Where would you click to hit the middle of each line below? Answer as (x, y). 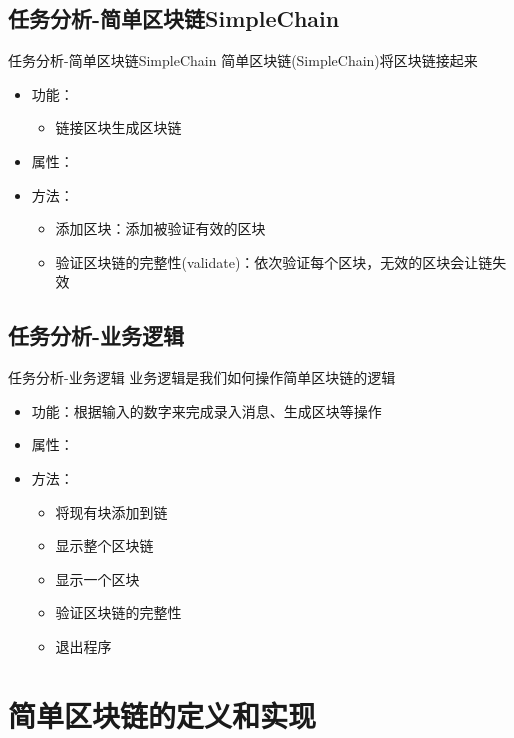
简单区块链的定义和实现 (162, 714)
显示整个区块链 (104, 545)
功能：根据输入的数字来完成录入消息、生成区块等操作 (206, 410)
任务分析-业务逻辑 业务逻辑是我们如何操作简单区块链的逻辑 (202, 377)
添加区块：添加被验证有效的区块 (160, 228)
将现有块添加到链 (111, 511)
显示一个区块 (97, 578)
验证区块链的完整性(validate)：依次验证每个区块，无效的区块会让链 (274, 261)
